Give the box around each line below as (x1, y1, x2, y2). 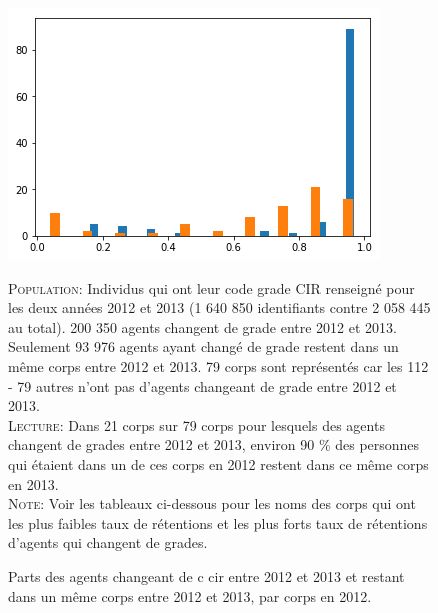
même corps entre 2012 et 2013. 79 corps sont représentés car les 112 (8, 355, 429, 376)
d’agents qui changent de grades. (8, 532, 208, 553)
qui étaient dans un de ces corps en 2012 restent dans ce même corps (8, 453, 429, 474)
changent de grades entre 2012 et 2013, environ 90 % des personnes (8, 434, 420, 455)
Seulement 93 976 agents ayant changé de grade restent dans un (8, 336, 399, 357)
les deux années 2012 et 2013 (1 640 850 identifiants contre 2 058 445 (8, 297, 431, 318)
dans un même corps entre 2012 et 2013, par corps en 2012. (8, 585, 372, 606)
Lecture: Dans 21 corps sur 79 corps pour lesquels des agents (8, 414, 385, 435)
